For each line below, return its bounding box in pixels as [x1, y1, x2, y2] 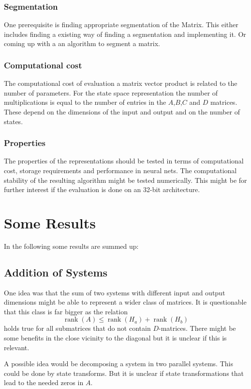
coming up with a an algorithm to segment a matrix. [4, 38, 160, 49]
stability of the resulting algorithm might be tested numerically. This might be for [4, 175, 247, 185]
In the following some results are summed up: [4, 241, 139, 251]
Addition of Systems [4, 264, 108, 279]
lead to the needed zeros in [4, 377, 84, 388]
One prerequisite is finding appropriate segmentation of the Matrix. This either [4, 19, 238, 30]
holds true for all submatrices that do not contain [4, 323, 151, 333]
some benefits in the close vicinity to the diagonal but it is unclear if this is [4, 333, 227, 343]
